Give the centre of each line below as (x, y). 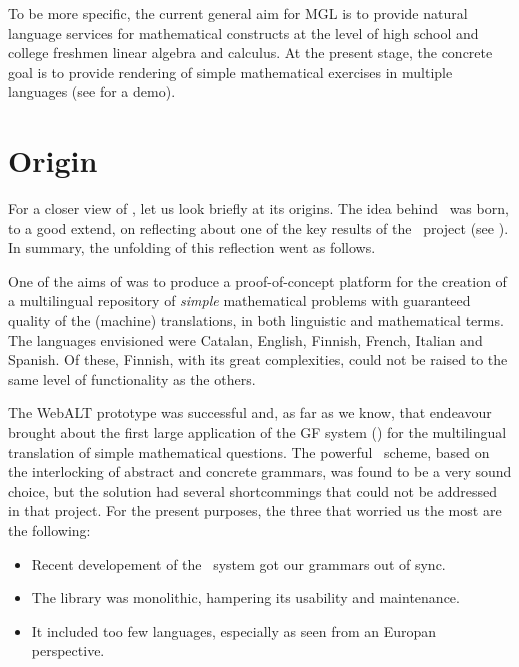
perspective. (68, 650)
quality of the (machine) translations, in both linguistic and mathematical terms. (256, 320)
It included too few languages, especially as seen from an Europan (234, 630)
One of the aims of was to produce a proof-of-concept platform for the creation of (257, 280)
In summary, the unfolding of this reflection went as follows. (192, 247)
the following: (49, 530)
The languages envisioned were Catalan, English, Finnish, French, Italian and (245, 339)
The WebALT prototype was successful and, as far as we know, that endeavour (250, 412)
